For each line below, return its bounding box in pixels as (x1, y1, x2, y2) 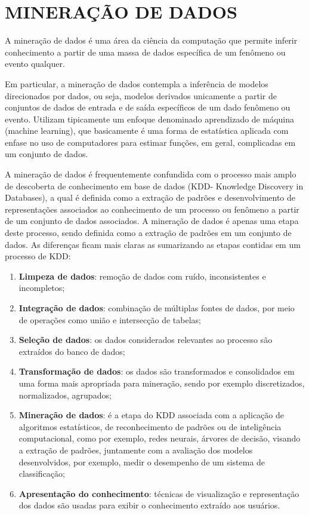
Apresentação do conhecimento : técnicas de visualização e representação (18, 487, 299, 499)
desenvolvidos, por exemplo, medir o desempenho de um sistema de (18, 455, 265, 468)
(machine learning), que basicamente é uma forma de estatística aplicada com (5, 124, 289, 137)
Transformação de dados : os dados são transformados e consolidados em (18, 365, 295, 378)
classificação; (18, 467, 65, 480)
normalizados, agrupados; (18, 388, 112, 401)
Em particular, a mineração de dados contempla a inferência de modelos (5, 77, 268, 90)
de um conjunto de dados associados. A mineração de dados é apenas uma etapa (5, 214, 299, 227)
